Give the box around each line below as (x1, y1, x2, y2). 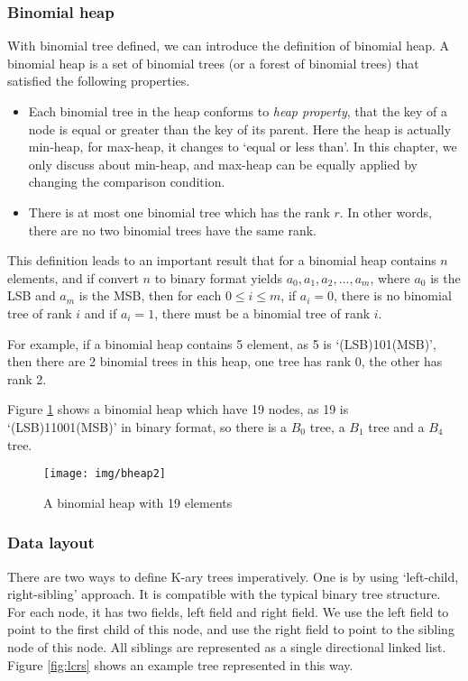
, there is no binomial (333, 286, 452, 305)
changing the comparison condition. (28, 172, 225, 191)
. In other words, (339, 202, 432, 221)
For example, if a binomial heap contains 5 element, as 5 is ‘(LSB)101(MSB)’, (7, 334, 436, 353)
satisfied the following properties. (7, 71, 190, 90)
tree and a (368, 417, 425, 436)
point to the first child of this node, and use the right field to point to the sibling (7, 620, 454, 639)
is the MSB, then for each (78, 286, 222, 305)
